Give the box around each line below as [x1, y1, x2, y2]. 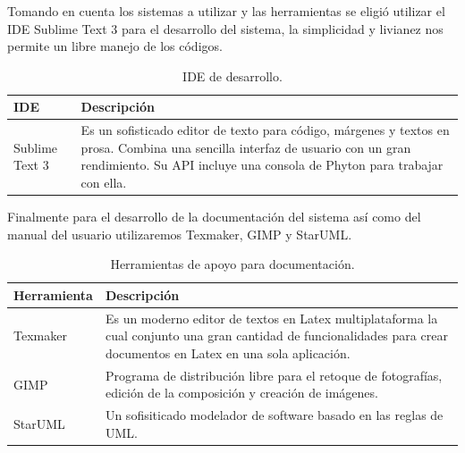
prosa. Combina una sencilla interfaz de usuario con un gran [80, 138, 411, 156]
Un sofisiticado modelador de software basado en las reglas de [105, 406, 444, 424]
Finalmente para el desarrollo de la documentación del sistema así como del [7, 207, 421, 226]
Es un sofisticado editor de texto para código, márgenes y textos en [80, 121, 450, 139]
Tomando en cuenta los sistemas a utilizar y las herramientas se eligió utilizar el [7, 2, 445, 20]
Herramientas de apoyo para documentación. [110, 255, 355, 273]
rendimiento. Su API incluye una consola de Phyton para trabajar [80, 155, 444, 174]
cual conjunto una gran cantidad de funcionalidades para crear [105, 326, 448, 345]
